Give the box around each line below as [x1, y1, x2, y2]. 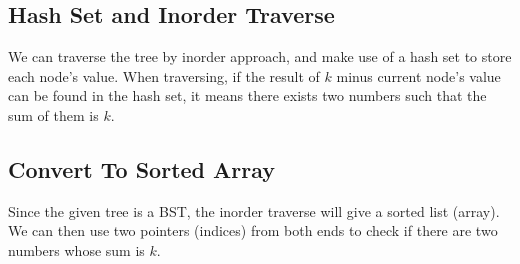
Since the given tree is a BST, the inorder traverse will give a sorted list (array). [8, 200, 500, 221]
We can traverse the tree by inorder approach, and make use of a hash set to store [8, 46, 512, 67]
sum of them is [8, 104, 99, 125]
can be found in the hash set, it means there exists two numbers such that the [8, 85, 487, 106]
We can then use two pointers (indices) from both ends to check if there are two [8, 220, 498, 241]
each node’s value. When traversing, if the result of [8, 65, 320, 86]
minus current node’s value [336, 65, 501, 86]
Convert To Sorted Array [8, 153, 276, 184]
